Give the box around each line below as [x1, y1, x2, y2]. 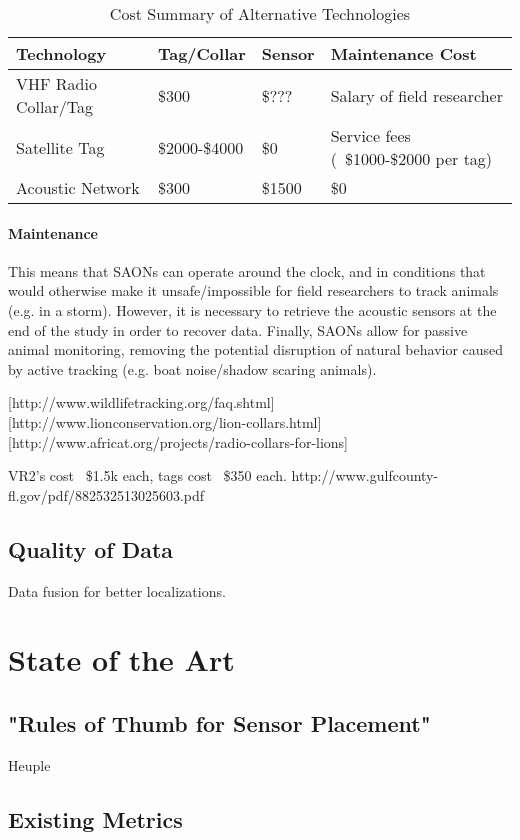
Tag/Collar [157, 42, 246, 65]
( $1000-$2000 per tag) [330, 147, 493, 170]
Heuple [8, 754, 51, 775]
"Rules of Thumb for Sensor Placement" [8, 707, 431, 738]
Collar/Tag [16, 95, 93, 118]
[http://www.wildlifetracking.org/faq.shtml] [8, 392, 275, 413]
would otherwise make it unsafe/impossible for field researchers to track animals [8, 280, 499, 301]
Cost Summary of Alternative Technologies [109, 2, 411, 25]
